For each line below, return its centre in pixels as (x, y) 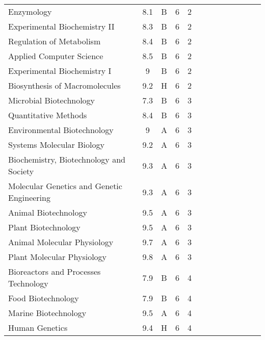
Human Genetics (38, 328)
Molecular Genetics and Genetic (65, 186)
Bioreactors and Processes (55, 271)
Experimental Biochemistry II (61, 26)
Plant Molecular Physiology (58, 257)
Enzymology (30, 11)
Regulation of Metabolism (55, 41)
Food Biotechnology (44, 298)
